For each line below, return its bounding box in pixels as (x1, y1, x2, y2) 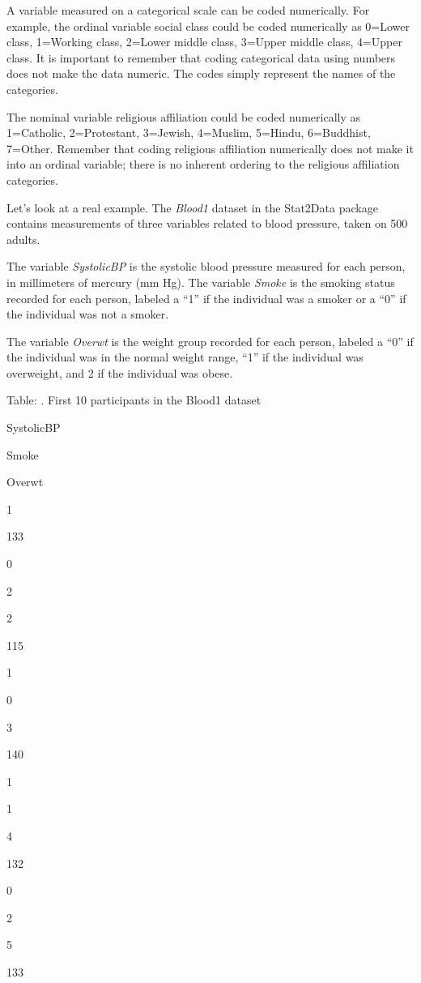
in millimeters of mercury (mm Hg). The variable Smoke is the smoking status (6, 273, 395, 290)
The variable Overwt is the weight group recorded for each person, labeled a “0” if (6, 332, 414, 349)
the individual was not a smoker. (6, 306, 169, 323)
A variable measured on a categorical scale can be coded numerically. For (6, 2, 370, 18)
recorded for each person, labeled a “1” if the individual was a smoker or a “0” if (6, 289, 406, 306)
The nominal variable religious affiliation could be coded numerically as (6, 108, 361, 125)
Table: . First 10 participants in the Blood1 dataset (6, 391, 262, 408)
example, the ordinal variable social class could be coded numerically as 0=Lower (6, 17, 410, 34)
